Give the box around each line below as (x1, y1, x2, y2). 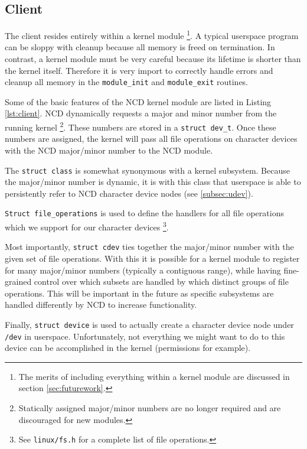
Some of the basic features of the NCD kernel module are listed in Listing (5, 95, 272, 108)
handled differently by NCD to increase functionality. (5, 298, 197, 311)
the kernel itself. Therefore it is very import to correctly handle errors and (5, 64, 273, 76)
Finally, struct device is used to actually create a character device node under (5, 318, 294, 330)
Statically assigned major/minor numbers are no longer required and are (18, 402, 281, 414)
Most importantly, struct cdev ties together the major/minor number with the (5, 240, 294, 253)
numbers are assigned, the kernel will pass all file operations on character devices (5, 132, 298, 145)
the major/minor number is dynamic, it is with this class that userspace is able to (5, 175, 301, 188)
